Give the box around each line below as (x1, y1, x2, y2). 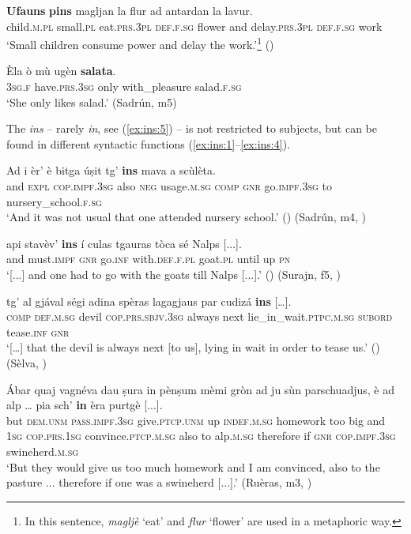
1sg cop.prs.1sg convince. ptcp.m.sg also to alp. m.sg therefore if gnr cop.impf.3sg (6, 427, 396, 444)
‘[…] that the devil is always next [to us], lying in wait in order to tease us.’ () (6, 339, 380, 355)
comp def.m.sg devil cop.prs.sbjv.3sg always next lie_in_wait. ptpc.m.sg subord (6, 308, 393, 325)
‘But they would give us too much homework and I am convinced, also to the (6, 458, 380, 475)
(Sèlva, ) (6, 354, 47, 370)
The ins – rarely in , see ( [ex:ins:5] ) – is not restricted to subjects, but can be (6, 120, 377, 137)
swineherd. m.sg (6, 442, 79, 459)
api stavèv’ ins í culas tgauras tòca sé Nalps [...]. (6, 235, 242, 251)
